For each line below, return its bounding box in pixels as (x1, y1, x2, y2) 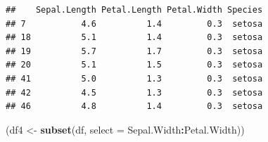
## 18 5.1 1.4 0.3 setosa (6, 32, 263, 43)
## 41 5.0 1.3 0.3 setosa (6, 73, 263, 84)
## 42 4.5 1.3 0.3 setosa (6, 87, 263, 98)
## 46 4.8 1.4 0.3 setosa (6, 101, 263, 112)
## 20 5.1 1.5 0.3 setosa (6, 60, 263, 70)
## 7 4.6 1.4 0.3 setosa (6, 18, 263, 29)
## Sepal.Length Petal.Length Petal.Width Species (6, 5, 263, 15)
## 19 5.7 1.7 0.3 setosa (6, 46, 263, 56)
